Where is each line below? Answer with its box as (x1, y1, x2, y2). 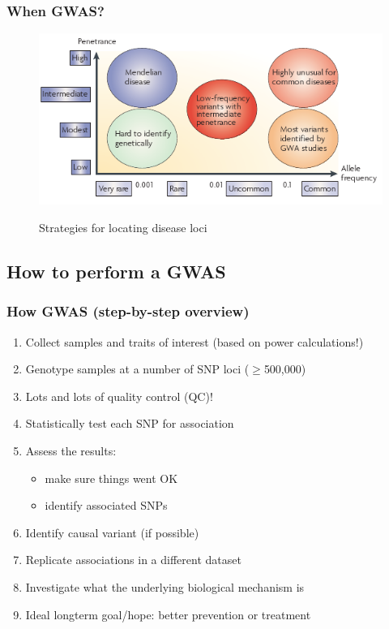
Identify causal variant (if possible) (25, 523, 199, 541)
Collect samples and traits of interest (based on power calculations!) (25, 333, 364, 350)
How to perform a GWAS (6, 259, 226, 284)
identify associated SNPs (45, 497, 168, 514)
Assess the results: (25, 442, 117, 459)
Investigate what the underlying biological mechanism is (25, 578, 305, 595)
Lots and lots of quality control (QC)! (25, 387, 213, 404)
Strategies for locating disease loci (39, 219, 207, 236)
